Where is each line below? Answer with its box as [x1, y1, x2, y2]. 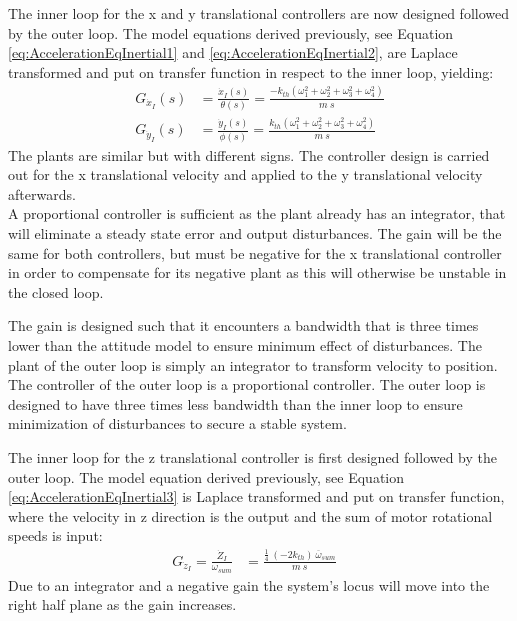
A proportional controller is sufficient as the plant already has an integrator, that [8, 203, 506, 224]
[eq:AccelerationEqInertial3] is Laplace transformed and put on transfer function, [8, 486, 505, 507]
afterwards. [8, 183, 76, 204]
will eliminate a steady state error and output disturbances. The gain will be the [8, 223, 502, 244]
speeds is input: [8, 525, 103, 546]
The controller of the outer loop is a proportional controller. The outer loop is [8, 374, 486, 395]
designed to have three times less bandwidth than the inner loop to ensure [8, 393, 463, 414]
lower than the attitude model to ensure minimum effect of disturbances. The [8, 335, 482, 356]
